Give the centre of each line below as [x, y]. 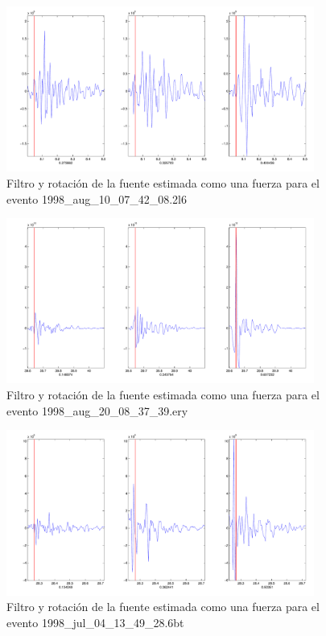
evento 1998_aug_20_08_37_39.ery [97, 410]
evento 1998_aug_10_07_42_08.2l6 [97, 198]
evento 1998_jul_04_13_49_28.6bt [95, 622]
